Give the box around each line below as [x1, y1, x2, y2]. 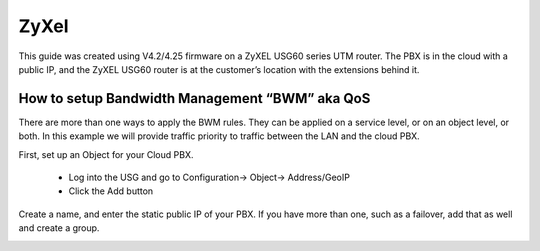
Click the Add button [68, 185, 154, 197]
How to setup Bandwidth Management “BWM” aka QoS [18, 90, 371, 107]
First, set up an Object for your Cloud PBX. [18, 148, 194, 160]
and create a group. [18, 222, 100, 234]
